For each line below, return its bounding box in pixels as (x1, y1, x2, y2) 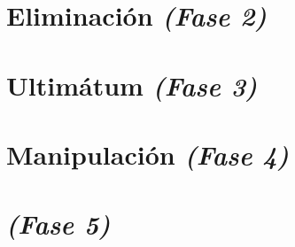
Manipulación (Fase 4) (6, 135, 289, 173)
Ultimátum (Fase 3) (6, 66, 258, 104)
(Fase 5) (6, 205, 111, 243)
